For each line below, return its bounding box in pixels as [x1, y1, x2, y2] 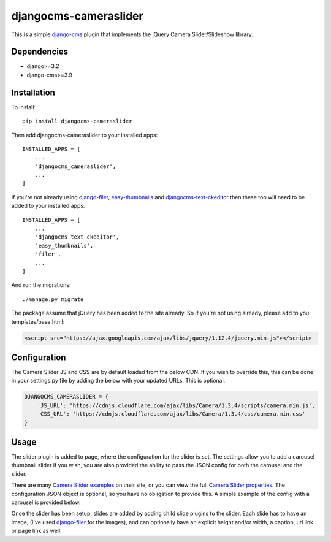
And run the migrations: [11, 281, 71, 289]
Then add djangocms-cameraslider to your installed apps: [11, 131, 158, 139]
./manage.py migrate [22, 296, 84, 303]
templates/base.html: [11, 318, 65, 325]
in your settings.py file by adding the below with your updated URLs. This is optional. [11, 377, 226, 384]
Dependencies [11, 47, 69, 57]
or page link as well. [11, 527, 62, 535]
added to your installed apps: [11, 202, 85, 210]
